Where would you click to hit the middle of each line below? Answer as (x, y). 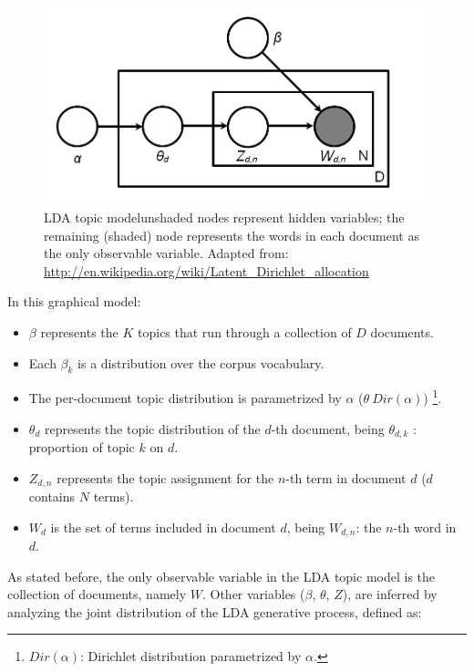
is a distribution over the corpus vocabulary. (201, 362)
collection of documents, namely (97, 594)
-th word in (425, 527)
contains (52, 496)
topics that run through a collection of (245, 331)
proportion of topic (82, 447)
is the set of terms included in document (163, 527)
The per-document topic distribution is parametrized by (185, 397)
